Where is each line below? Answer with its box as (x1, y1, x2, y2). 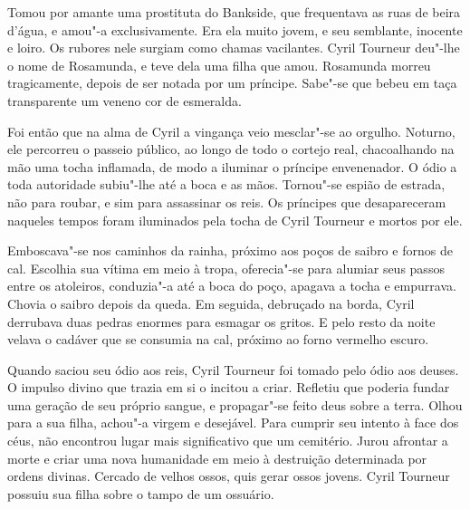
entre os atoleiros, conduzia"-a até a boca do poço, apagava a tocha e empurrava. (7, 276, 456, 295)
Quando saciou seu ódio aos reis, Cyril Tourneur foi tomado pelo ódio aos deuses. (7, 360, 459, 379)
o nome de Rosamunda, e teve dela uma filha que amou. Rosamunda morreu (7, 55, 431, 74)
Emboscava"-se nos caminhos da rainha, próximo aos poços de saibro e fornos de (7, 241, 453, 260)
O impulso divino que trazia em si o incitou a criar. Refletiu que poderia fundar (7, 378, 450, 397)
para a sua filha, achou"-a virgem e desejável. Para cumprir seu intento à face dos (7, 413, 459, 432)
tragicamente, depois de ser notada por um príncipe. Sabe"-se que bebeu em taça (7, 73, 457, 92)
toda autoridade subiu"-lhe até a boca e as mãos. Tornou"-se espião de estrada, (7, 175, 446, 194)
